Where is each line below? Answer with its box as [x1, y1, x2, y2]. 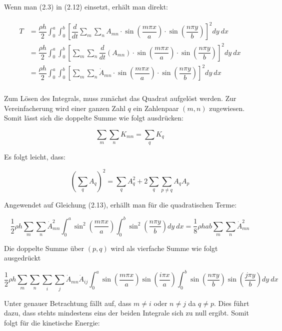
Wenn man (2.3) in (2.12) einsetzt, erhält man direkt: [4, 1, 168, 11]
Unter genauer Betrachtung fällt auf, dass [4, 297, 131, 308]
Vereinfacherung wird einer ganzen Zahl [4, 102, 125, 113]
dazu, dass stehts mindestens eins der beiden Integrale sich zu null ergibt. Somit [4, 307, 249, 318]
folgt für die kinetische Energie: [4, 317, 100, 327]
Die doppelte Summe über [4, 242, 84, 253]
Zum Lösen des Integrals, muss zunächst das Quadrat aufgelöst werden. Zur [4, 93, 236, 103]
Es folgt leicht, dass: [4, 151, 65, 162]
